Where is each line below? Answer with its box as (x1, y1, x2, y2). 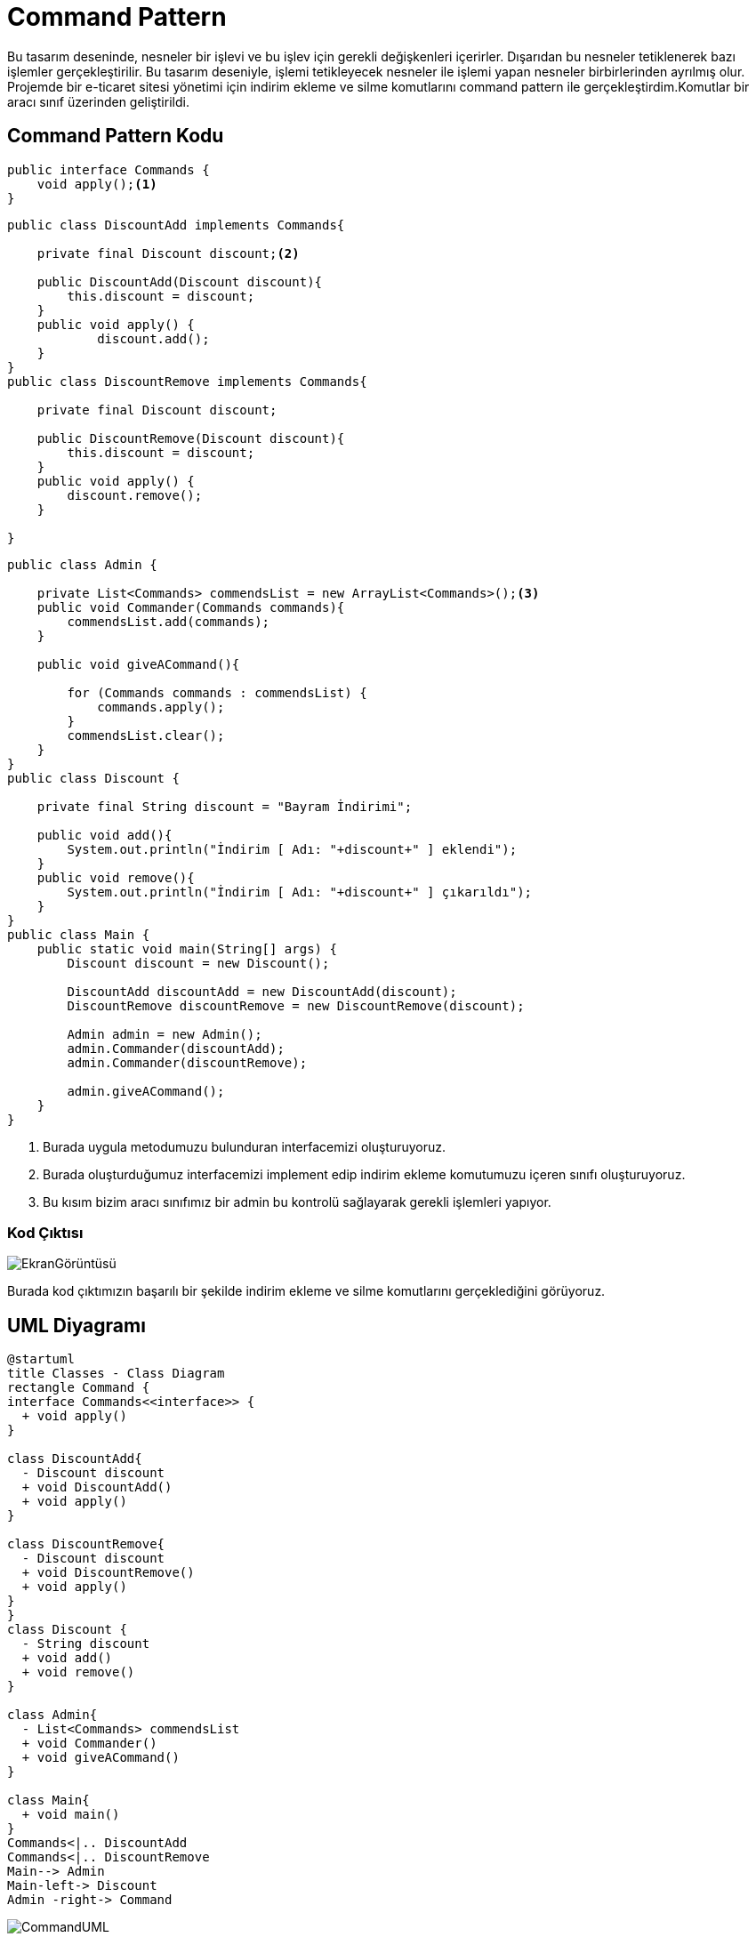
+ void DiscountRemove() (21, 1565, 195, 1580)
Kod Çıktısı (7, 1223, 84, 1242)
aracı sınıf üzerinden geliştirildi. (7, 93, 189, 109)
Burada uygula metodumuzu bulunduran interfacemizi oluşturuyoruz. (43, 1138, 446, 1154)
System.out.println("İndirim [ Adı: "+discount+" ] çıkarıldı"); (67, 884, 533, 899)
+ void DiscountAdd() (21, 1480, 173, 1495)
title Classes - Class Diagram (7, 1366, 225, 1381)
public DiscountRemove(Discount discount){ (36, 430, 345, 446)
